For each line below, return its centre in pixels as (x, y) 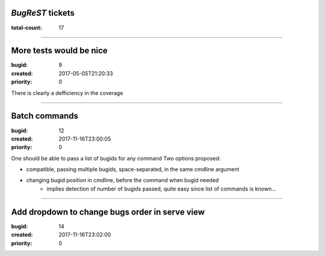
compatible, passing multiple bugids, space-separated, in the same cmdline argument (133, 169)
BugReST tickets (43, 13)
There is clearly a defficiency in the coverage (67, 93)
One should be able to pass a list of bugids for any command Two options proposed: (116, 158)
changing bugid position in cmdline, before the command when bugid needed (122, 180)
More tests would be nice (59, 51)
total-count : (26, 28)
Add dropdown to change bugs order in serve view (108, 212)
